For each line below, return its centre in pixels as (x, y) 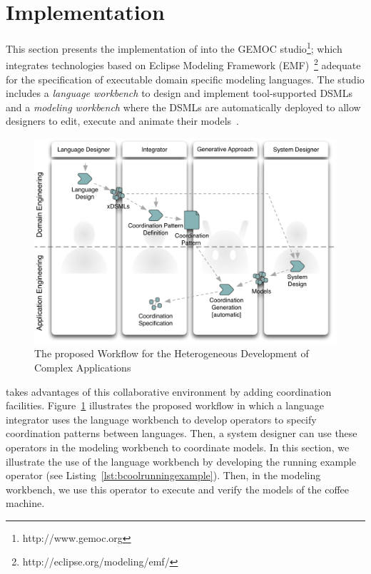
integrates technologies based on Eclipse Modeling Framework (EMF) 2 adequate (183, 64)
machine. (25, 503)
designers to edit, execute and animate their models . (122, 121)
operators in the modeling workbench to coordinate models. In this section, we (178, 447)
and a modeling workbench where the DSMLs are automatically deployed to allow (183, 107)
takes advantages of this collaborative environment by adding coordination (169, 391)
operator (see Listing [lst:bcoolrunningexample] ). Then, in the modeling (163, 475)
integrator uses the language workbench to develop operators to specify (161, 419)
